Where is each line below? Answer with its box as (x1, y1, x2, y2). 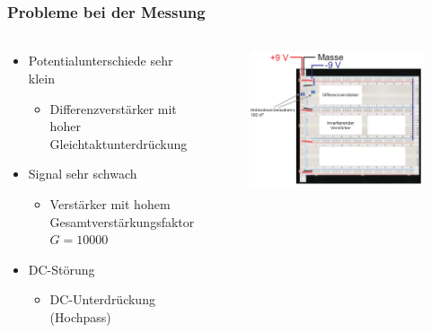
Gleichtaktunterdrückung (49, 134, 188, 153)
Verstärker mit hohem (49, 195, 171, 213)
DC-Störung (28, 259, 95, 278)
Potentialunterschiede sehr (28, 51, 173, 70)
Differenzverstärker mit (49, 99, 177, 118)
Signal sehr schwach (28, 164, 137, 183)
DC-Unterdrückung (49, 290, 155, 309)
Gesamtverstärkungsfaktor (49, 212, 195, 231)
